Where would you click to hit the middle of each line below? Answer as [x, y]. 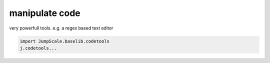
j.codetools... [38, 48]
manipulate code [45, 13]
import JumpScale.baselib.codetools [65, 41]
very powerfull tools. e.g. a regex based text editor [61, 28]
